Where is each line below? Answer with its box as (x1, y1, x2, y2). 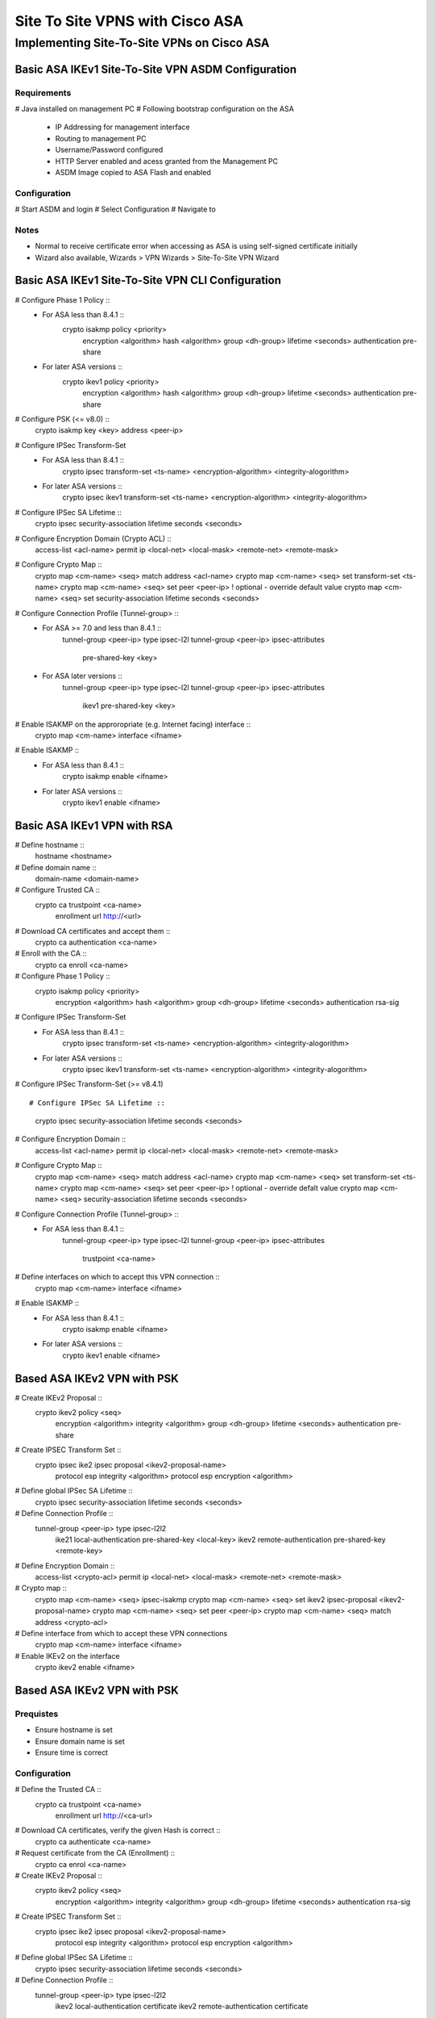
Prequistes (14, 1708, 59, 1719)
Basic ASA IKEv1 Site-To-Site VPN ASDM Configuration (14, 62, 297, 76)
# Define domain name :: (14, 862, 97, 872)
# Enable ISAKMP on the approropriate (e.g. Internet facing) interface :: (14, 719, 251, 729)
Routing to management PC (55, 133, 147, 143)
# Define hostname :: (14, 839, 85, 849)
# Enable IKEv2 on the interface (14, 1651, 120, 1660)
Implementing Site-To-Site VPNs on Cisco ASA (14, 36, 270, 50)
